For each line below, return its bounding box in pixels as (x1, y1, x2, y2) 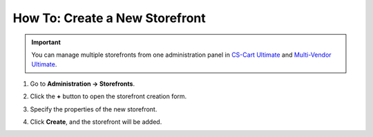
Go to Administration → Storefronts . (30, 80, 135, 88)
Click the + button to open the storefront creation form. (30, 92, 187, 100)
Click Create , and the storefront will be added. (30, 118, 162, 126)
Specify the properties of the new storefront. (30, 104, 157, 113)
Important (31, 38, 61, 46)
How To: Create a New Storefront (12, 10, 207, 26)
